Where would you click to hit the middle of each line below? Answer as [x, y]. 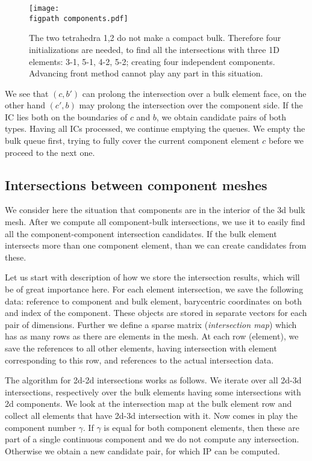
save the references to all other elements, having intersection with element [141, 348]
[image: [44, 8]
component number [40, 427]
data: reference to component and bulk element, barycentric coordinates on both [154, 301]
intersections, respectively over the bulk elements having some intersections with [153, 391]
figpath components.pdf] [79, 18]
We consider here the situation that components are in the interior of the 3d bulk [155, 210]
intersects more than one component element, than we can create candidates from [156, 245]
